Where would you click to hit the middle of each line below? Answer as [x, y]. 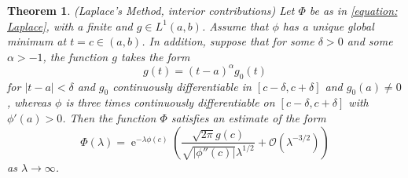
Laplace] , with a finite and [70, 25]
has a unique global [328, 25]
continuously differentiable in [182, 86]
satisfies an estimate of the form [248, 118]
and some [370, 41]
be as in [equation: [353, 10]
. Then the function [109, 118]
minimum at [37, 41]
